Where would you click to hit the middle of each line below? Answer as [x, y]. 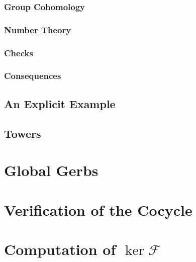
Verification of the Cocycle [98, 209]
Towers [23, 133]
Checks [19, 53]
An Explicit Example [60, 103]
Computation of [60, 249]
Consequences [33, 76]
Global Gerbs [51, 170]
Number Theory [38, 29]
